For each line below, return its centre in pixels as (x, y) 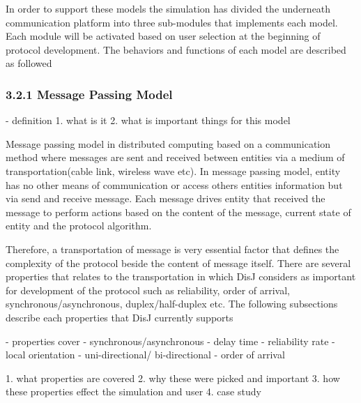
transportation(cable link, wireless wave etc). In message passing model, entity (173, 170)
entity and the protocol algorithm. (79, 226)
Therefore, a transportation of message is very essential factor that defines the (172, 249)
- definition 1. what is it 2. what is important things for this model (148, 120)
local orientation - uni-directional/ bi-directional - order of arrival (145, 355)
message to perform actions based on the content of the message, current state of (178, 212)
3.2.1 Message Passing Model (89, 94)
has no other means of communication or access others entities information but (174, 184)
